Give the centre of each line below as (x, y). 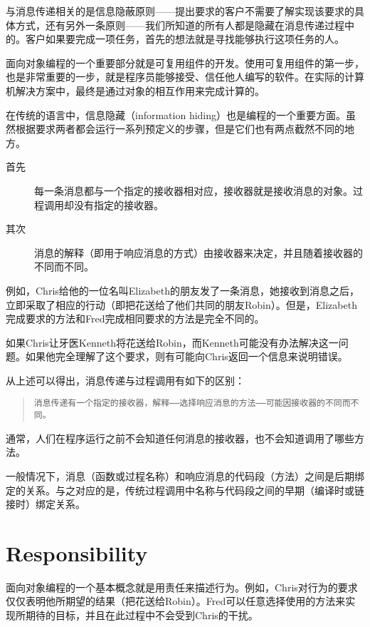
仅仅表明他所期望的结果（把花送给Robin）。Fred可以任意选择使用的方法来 (176, 601)
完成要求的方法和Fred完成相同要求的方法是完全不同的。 (135, 318)
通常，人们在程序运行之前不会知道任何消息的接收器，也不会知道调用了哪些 (180, 438)
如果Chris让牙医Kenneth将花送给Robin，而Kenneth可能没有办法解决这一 (172, 342)
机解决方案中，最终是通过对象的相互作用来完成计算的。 (135, 90)
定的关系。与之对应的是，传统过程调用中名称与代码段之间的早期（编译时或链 (185, 490)
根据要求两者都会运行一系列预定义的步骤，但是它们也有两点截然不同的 (180, 129)
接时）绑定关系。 (46, 504)
